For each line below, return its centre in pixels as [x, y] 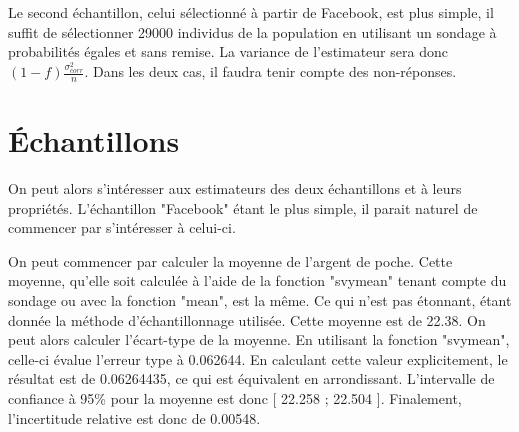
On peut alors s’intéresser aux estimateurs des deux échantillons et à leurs [235, 188]
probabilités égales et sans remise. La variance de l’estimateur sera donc [228, 51]
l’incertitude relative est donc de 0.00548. [134, 417]
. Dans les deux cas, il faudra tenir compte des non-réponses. [270, 71]
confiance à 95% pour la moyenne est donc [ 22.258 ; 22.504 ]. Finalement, [235, 397]
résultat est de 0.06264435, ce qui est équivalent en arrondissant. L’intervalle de [251, 378]
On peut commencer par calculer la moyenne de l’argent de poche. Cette [230, 260]
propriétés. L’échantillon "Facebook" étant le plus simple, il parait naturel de [243, 207]
